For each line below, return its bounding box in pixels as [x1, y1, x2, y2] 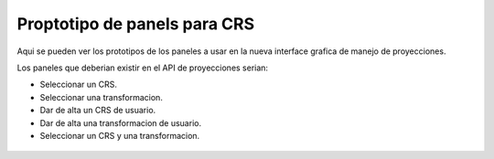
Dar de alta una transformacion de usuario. [39, 117, 201, 128]
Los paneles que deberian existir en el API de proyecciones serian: [16, 62, 269, 73]
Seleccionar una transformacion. [39, 91, 164, 102]
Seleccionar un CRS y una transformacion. [39, 130, 200, 141]
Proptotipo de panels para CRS [16, 14, 255, 34]
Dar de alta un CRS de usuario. [39, 105, 156, 116]
